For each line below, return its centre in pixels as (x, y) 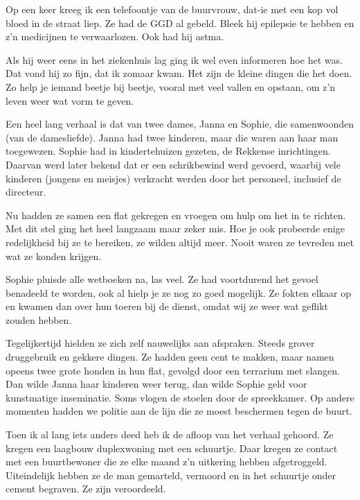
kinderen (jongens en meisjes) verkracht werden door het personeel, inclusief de (173, 178)
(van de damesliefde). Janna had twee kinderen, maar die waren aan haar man (172, 137)
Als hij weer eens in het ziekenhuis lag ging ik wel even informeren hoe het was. (174, 59)
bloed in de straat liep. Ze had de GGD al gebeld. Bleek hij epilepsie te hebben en (180, 23)
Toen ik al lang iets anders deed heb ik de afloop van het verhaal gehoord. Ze (170, 434)
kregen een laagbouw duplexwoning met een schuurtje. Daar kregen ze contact (172, 448)
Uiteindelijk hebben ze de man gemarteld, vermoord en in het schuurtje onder (171, 475)
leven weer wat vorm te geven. (70, 100)
